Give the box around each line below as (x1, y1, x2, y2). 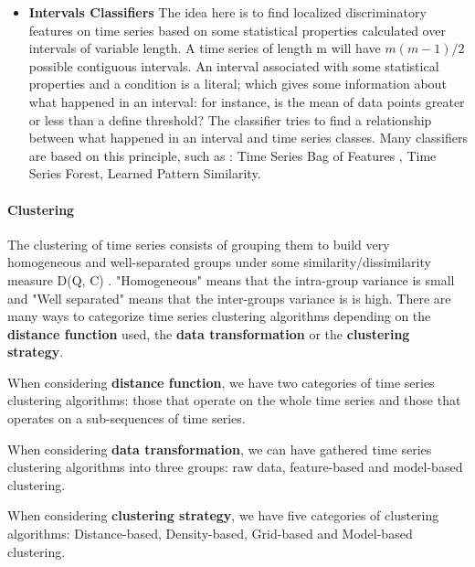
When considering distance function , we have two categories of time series (7, 372, 435, 391)
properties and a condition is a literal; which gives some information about (28, 74, 447, 93)
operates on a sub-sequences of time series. (7, 409, 246, 428)
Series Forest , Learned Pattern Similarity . (28, 164, 261, 183)
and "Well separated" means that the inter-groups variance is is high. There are (7, 288, 451, 307)
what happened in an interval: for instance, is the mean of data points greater (28, 91, 465, 111)
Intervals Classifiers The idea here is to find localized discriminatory (28, 3, 427, 21)
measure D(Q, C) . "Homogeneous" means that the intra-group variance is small (7, 270, 455, 289)
